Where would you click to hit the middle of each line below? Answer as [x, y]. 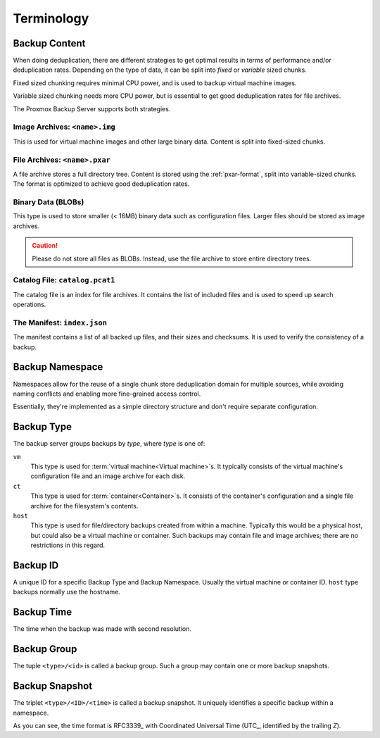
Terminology [51, 18]
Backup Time [43, 612]
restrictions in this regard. [68, 545]
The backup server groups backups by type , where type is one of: [109, 444]
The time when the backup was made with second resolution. [102, 629]
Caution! [45, 246]
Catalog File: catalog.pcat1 [64, 280]
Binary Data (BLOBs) [49, 202]
